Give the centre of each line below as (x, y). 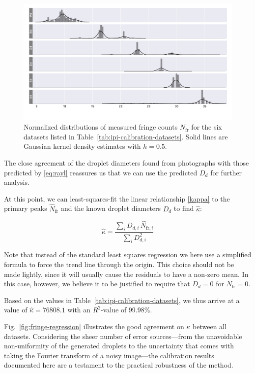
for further (226, 172)
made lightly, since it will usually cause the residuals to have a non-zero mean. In (126, 274)
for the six (207, 127)
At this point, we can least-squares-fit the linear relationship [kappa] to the (117, 198)
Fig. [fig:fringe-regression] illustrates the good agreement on (94, 326)
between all (210, 326)
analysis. (17, 182)
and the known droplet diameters (111, 208)
